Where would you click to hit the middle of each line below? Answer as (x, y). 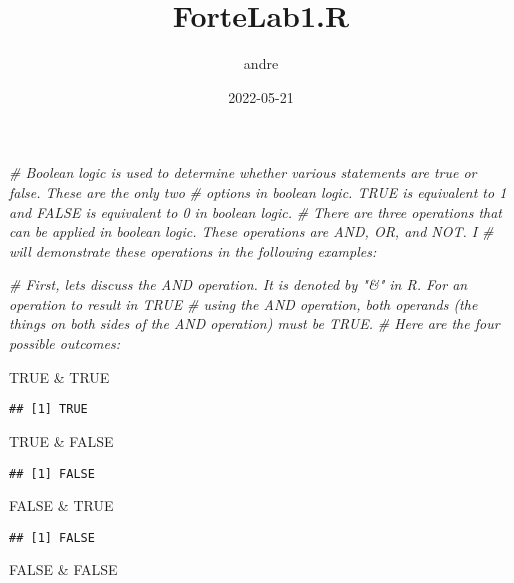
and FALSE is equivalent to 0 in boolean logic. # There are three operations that (256, 211)
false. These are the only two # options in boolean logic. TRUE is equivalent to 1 (258, 191)
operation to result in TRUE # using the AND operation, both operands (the (243, 303)
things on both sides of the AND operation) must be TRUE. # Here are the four (254, 323)
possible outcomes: (64, 343)
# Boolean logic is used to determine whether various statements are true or (243, 172)
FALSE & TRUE (61, 505)
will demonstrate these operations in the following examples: (193, 250)
